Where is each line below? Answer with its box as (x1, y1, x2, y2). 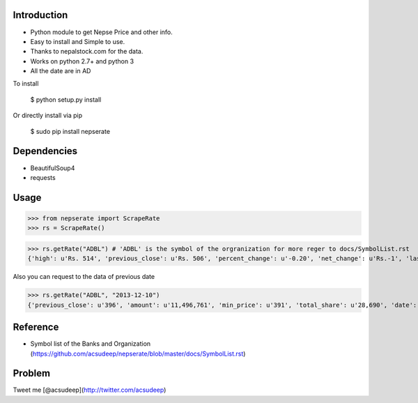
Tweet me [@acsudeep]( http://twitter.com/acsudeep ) (13, 386, 167, 394)
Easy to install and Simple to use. (30, 37, 125, 45)
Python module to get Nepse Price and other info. (30, 28, 173, 36)
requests (30, 173, 56, 181)
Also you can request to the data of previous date (13, 273, 155, 281)
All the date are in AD (30, 67, 91, 75)
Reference (13, 321, 59, 333)
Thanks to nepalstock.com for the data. (30, 47, 144, 56)
